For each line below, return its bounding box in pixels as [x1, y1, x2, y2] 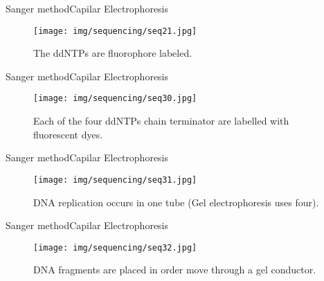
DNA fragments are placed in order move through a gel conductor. [33, 262, 316, 277]
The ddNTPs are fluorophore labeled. [33, 46, 192, 60]
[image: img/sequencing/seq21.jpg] [33, 26, 197, 36]
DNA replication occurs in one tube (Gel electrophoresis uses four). [33, 194, 319, 209]
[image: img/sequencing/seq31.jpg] [33, 174, 197, 185]
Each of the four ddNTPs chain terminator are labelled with [33, 114, 289, 128]
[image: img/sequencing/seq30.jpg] [33, 93, 197, 104]
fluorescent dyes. [33, 127, 103, 141]
